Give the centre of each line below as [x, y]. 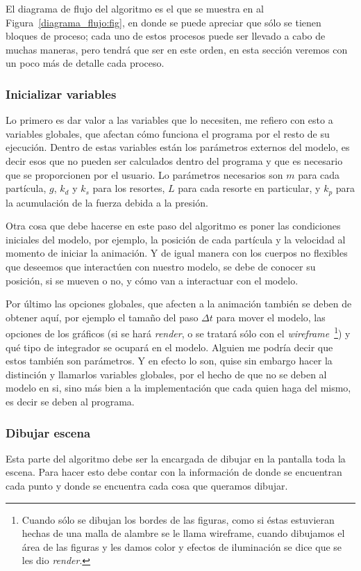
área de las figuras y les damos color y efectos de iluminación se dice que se [182, 546]
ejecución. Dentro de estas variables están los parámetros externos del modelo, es [178, 147]
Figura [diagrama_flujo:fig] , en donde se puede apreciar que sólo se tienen [163, 22]
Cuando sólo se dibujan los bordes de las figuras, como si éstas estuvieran [178, 519]
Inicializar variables [61, 94]
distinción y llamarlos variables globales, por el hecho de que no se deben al [166, 374]
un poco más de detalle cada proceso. [85, 63]
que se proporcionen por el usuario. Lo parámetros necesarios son [144, 174]
